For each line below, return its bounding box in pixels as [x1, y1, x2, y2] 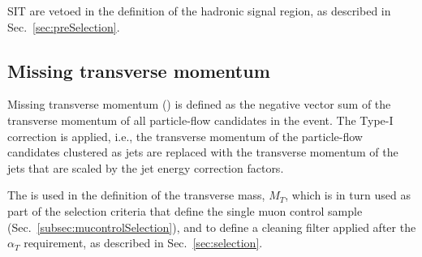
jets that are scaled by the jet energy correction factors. [7, 159, 284, 176]
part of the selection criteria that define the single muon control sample [7, 202, 363, 219]
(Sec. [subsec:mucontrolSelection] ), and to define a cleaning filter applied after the [7, 218, 416, 235]
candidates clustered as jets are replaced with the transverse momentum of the [7, 143, 398, 161]
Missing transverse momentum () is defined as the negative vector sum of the [7, 96, 391, 113]
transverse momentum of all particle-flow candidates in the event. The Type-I [7, 111, 394, 128]
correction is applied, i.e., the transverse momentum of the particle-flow [7, 127, 363, 144]
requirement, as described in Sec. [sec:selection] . [24, 234, 263, 251]
